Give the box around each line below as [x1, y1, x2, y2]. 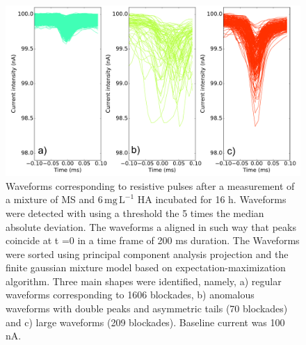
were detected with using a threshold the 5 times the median [6, 205, 264, 220]
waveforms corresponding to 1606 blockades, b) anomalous [6, 287, 255, 302]
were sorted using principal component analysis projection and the [6, 246, 289, 261]
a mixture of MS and [6, 192, 95, 207]
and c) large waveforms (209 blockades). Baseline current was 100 [6, 314, 285, 329]
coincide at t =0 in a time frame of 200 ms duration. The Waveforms [6, 233, 300, 248]
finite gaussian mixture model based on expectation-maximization [6, 260, 286, 275]
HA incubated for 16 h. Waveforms [137, 192, 287, 207]
